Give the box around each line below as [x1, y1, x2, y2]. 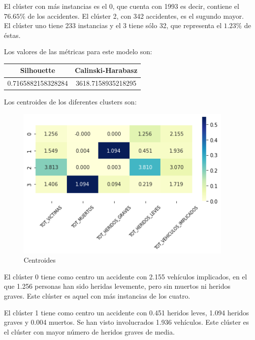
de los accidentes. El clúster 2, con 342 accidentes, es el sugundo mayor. [28, 10, 244, 21]
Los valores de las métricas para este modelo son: [4, 46, 152, 57]
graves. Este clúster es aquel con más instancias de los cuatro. [4, 290, 191, 301]
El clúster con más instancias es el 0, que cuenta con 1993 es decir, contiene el [4, 1, 239, 11]
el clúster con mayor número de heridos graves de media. [4, 326, 175, 337]
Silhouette [20, 65, 55, 75]
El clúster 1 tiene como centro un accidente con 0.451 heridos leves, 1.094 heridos [4, 307, 249, 317]
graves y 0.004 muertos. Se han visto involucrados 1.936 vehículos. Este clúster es [4, 317, 249, 327]
